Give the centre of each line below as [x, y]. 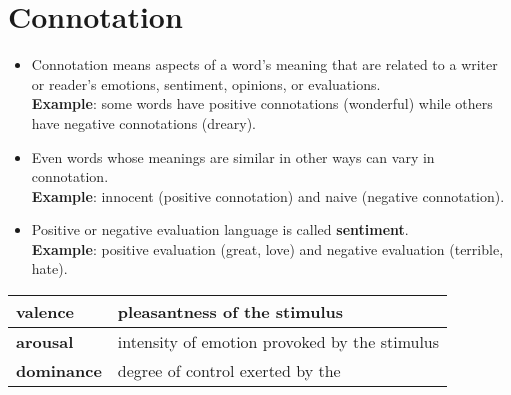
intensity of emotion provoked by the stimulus [278, 342]
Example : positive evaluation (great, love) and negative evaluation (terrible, [267, 248]
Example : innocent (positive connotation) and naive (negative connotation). [268, 195]
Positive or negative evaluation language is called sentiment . [220, 229]
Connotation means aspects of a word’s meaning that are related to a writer [264, 64]
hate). [49, 268]
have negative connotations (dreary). [143, 122]
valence [45, 312]
